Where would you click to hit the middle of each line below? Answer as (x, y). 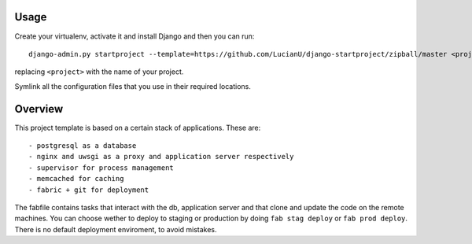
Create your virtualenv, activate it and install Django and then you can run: (135, 36)
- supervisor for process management (101, 168)
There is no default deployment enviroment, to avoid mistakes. (116, 229)
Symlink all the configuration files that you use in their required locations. (133, 86)
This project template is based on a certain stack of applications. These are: (138, 128)
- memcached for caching (76, 179)
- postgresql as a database (83, 145)
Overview (39, 109)
